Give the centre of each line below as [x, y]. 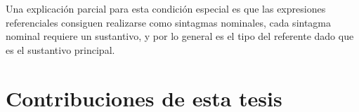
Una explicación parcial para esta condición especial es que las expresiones [166, 8]
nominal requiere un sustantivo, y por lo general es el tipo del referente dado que [180, 36]
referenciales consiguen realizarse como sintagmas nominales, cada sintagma [169, 22]
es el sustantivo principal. [60, 49]
